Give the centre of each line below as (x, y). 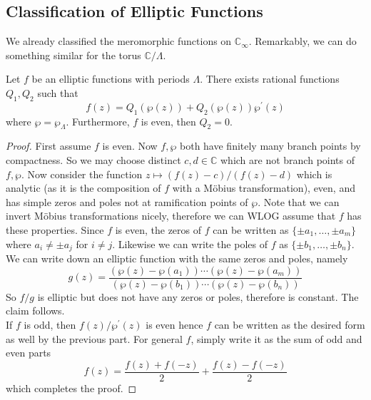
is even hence (174, 324)
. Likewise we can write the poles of (190, 243)
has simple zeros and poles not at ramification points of (127, 201)
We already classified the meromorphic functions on (119, 41)
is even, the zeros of (158, 230)
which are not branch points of (287, 160)
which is (314, 174)
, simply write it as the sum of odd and (276, 338)
